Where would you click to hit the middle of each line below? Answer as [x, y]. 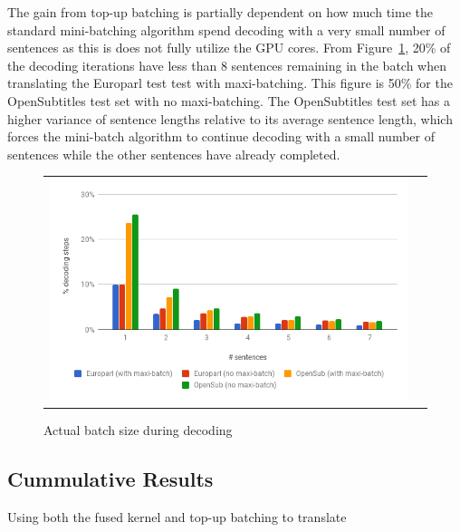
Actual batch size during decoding [138, 430]
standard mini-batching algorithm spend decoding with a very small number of [226, 29]
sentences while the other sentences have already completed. [174, 154]
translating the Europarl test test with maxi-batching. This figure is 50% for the [230, 83]
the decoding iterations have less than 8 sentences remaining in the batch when [227, 65]
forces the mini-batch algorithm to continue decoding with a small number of [221, 136]
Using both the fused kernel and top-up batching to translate [177, 516]
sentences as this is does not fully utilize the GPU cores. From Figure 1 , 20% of [229, 48]
